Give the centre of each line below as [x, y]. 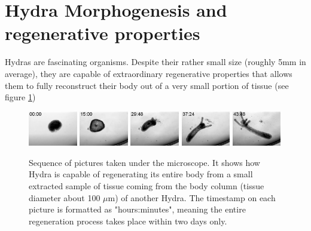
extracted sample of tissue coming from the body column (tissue [147, 186]
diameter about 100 [65, 197]
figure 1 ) [20, 97]
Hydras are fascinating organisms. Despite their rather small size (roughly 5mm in [155, 62]
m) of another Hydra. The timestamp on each [192, 197]
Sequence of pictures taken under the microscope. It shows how [144, 162]
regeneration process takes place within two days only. [128, 221]
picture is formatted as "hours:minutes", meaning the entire [137, 209]
